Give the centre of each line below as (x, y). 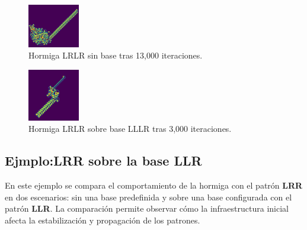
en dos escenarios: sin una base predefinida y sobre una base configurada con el (148, 197)
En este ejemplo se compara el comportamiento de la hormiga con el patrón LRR (154, 185)
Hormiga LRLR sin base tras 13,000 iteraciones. (116, 55)
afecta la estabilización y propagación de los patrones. (103, 220)
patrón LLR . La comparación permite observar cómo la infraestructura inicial (147, 208)
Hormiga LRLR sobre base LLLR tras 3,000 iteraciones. (130, 129)
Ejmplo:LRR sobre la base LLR (103, 161)
